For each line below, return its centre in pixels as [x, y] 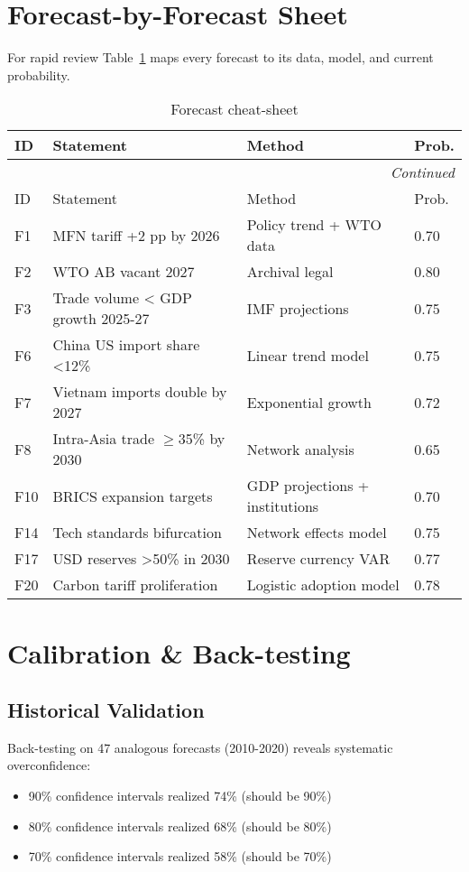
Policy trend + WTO [314, 225]
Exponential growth [309, 402]
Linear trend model [308, 355]
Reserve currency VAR [318, 559]
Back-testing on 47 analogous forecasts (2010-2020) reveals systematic [200, 747]
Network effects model [317, 533]
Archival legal [290, 272]
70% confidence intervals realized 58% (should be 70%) [180, 856]
